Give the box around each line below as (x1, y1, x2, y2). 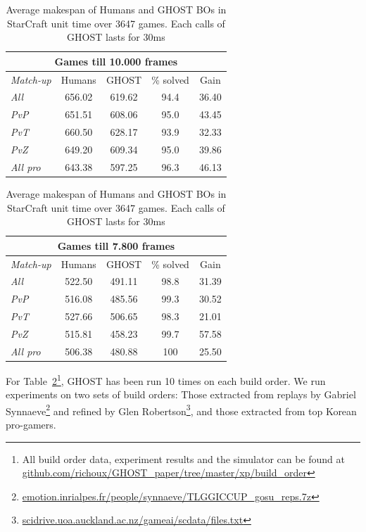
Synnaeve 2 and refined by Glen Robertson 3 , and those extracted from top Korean (6, 401, 357, 418)
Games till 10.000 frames (54, 53, 178, 68)
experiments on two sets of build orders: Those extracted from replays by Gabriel (6, 387, 356, 402)
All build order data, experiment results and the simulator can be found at (22, 451, 345, 466)
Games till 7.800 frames (57, 238, 175, 253)
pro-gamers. (6, 417, 56, 431)
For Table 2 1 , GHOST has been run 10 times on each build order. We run (6, 371, 326, 388)
